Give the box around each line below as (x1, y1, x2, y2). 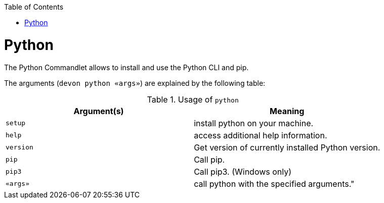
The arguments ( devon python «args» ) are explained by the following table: (4, 78, 266, 87)
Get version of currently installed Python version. (194, 142, 380, 153)
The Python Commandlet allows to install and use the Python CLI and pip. (4, 63, 249, 72)
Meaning (270, 106, 305, 116)
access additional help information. (194, 130, 327, 140)
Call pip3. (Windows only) (194, 166, 292, 177)
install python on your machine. (194, 118, 314, 128)
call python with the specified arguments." (194, 178, 355, 189)
